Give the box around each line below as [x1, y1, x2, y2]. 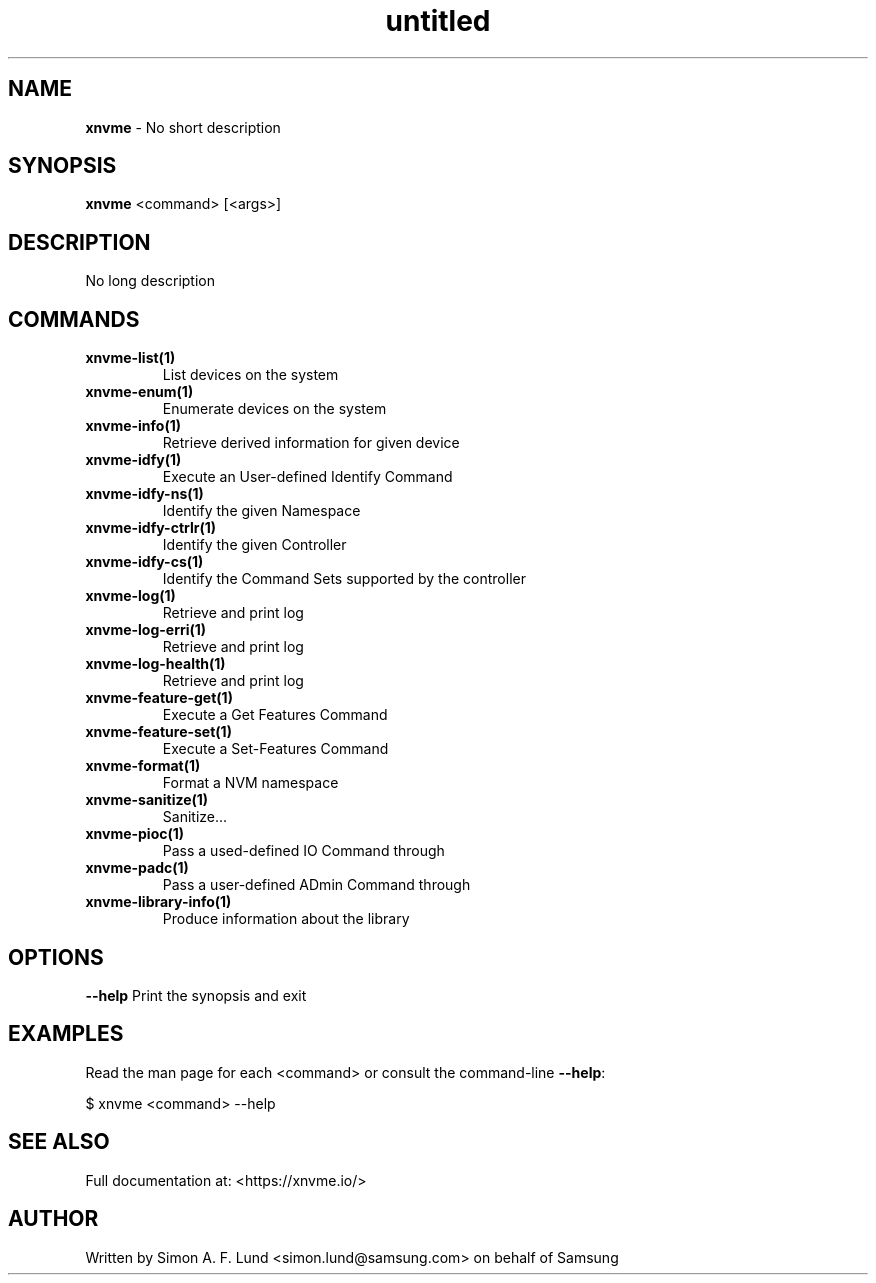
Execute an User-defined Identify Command [162, 468, 453, 486]
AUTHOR [8, 1206, 99, 1232]
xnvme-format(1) [85, 757, 201, 775]
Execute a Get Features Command [162, 706, 388, 724]
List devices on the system [162, 366, 339, 384]
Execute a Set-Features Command [162, 740, 389, 758]
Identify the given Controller [162, 536, 347, 554]
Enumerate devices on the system [162, 400, 387, 418]
